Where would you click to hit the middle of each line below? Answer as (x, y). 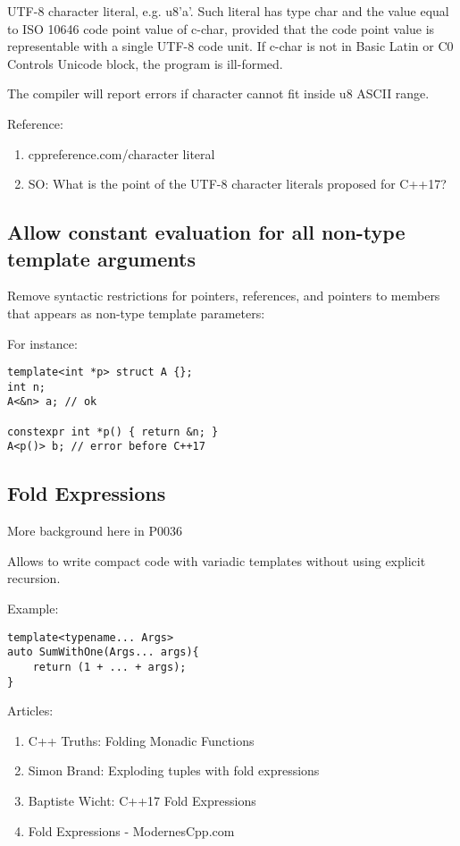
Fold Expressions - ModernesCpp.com (131, 830)
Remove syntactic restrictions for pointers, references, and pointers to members (224, 296)
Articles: (30, 711)
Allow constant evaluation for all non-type (206, 232)
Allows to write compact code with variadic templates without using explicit (217, 560)
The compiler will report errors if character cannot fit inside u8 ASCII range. (218, 93)
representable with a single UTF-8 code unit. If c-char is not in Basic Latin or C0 (230, 46)
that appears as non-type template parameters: (136, 313)
